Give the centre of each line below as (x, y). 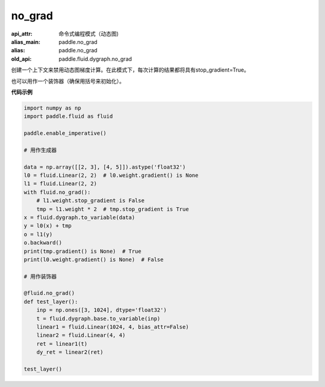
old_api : (21, 59)
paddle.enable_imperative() (65, 133)
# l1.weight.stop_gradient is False (90, 201)
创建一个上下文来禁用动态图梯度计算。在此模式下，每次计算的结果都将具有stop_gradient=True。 (130, 70)
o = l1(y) (38, 234)
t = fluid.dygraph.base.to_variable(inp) (98, 318)
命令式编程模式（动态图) (89, 34)
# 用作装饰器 (40, 276)
